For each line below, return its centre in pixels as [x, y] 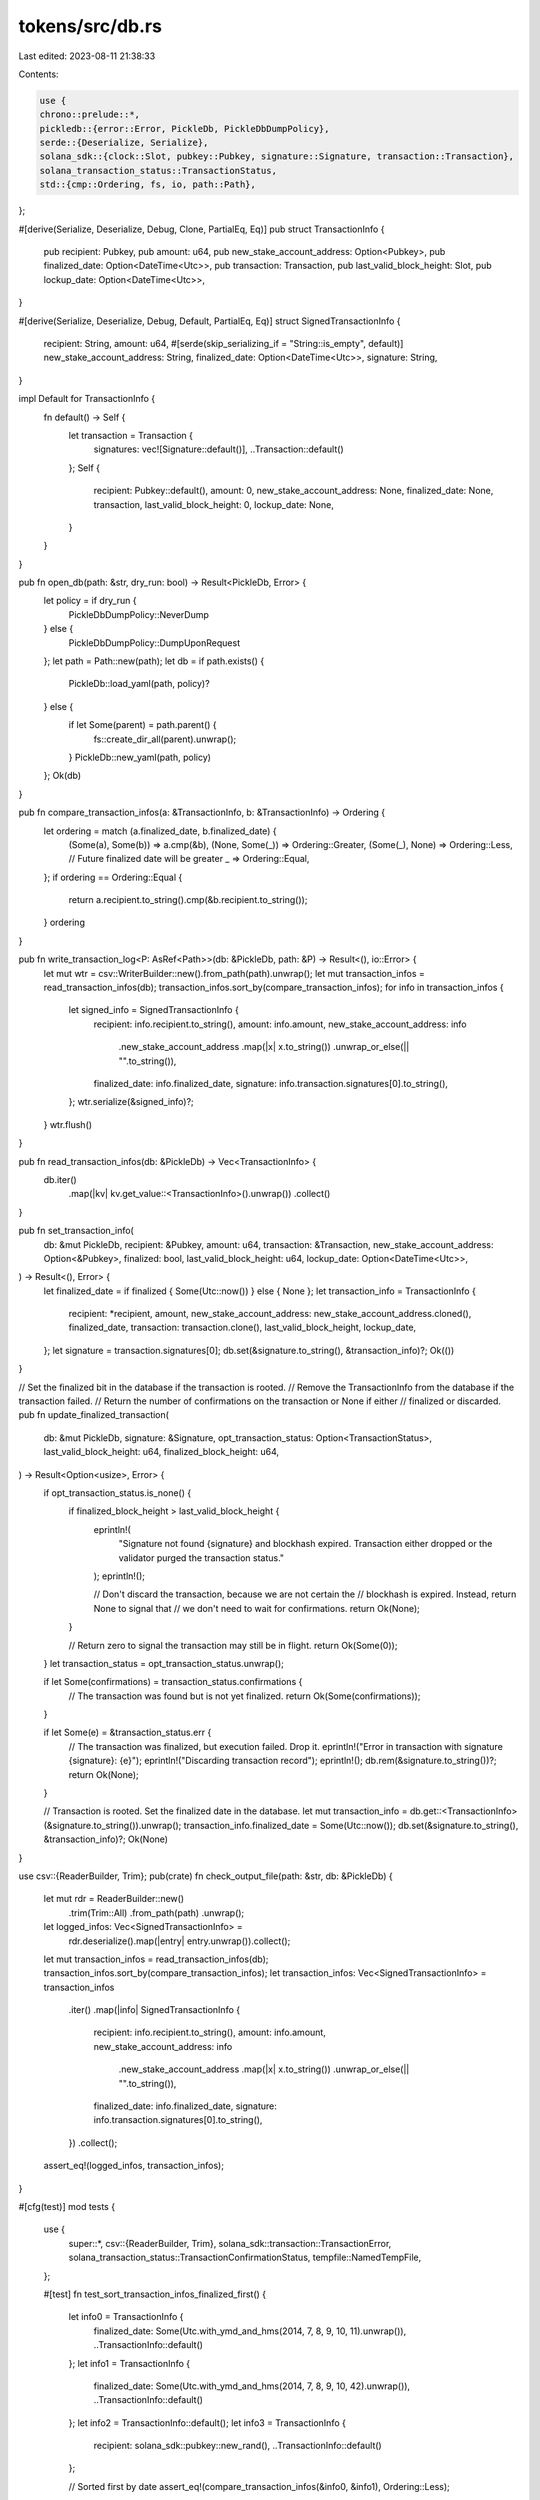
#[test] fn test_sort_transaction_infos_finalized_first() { [155, 2294]
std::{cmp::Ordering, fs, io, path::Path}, [148, 184]
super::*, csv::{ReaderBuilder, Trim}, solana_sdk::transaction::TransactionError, [230, 2243]
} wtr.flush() [68, 1124]
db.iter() [60, 1179]
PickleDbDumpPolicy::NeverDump [139, 614]
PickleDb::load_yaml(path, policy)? [139, 684]
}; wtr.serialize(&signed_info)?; [131, 1102]
